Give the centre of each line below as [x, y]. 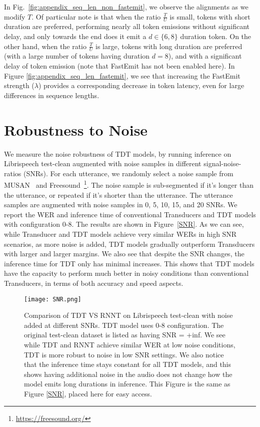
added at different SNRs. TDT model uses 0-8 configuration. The [124, 325]
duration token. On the [216, 36]
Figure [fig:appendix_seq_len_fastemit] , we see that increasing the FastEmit [122, 75]
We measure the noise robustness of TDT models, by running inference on [118, 153]
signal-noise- [222, 163]
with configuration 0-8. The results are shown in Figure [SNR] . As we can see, [124, 224]
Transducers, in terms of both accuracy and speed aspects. [94, 283]
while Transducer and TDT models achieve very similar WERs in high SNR [120, 234]
